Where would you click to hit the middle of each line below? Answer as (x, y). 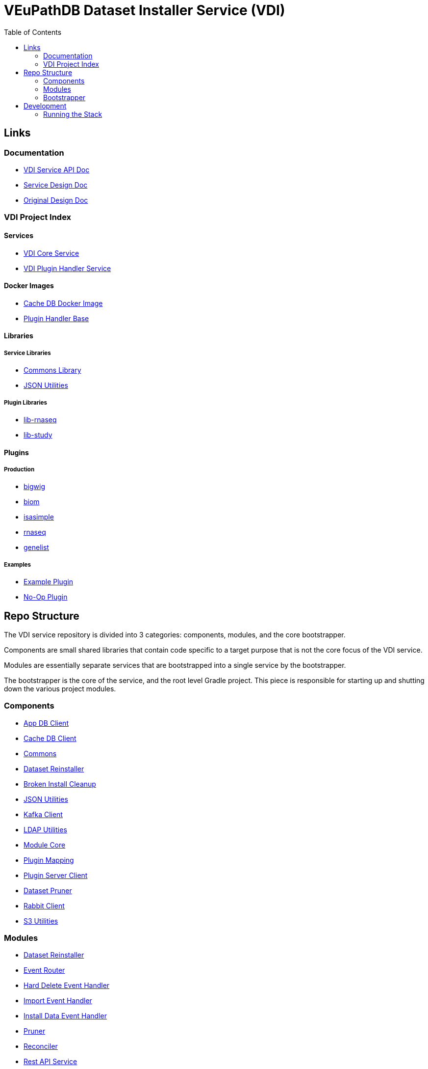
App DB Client (46, 723)
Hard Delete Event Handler (67, 986)
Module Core (45, 845)
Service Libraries (27, 353)
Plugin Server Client (56, 875)
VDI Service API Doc (57, 169)
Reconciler (41, 1046)
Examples (17, 564)
